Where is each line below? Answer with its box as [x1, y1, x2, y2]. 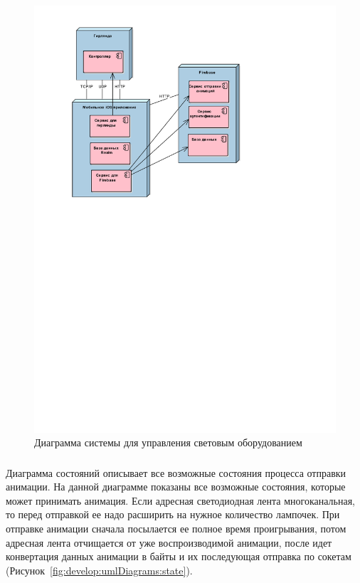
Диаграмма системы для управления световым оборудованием [34, 435, 302, 450]
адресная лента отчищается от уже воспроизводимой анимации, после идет [6, 535, 332, 550]
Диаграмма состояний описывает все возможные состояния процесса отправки [6, 465, 346, 480]
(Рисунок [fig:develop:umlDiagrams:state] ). [6, 562, 193, 577]
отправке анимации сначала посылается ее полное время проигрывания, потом [6, 521, 346, 535]
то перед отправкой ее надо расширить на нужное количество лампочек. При [6, 507, 340, 522]
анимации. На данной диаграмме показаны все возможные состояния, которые [6, 479, 346, 494]
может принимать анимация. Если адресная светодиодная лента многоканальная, [6, 493, 355, 508]
